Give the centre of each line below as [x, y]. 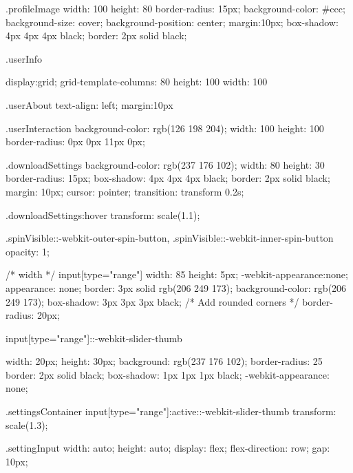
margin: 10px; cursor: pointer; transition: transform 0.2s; [125, 191]
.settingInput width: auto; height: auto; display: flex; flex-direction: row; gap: [168, 448]
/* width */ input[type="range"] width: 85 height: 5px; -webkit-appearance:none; [177, 274]
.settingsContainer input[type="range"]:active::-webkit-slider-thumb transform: [171, 411]
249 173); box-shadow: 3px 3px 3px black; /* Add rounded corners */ [152, 301]
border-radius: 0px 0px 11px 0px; [75, 141]
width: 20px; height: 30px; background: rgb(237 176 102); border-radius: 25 [164, 361]
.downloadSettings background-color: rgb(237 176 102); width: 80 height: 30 [165, 164]
